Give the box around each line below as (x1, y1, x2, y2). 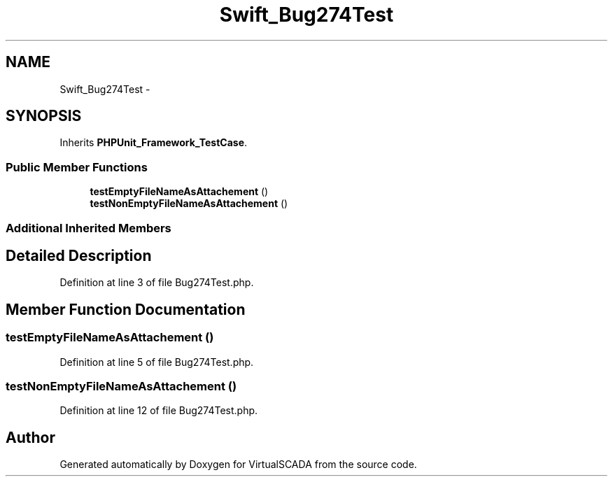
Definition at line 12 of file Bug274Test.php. (59, 404, 258, 417)
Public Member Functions (6, 160, 148, 174)
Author (6, 428, 55, 446)
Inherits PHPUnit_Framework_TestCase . (59, 136, 248, 149)
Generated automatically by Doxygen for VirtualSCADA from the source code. (59, 458, 417, 471)
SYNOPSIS (6, 107, 82, 125)
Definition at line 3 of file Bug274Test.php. (59, 276, 254, 289)
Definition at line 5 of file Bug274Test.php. (59, 355, 254, 368)
